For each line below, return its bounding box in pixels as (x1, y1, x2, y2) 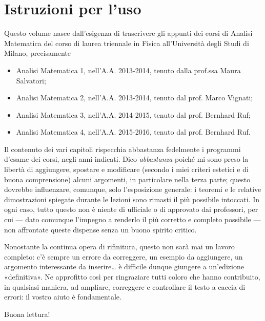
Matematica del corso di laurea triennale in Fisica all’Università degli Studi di (4, 37, 249, 48)
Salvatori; (16, 75, 46, 85)
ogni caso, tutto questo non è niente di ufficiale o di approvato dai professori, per (4, 204, 258, 215)
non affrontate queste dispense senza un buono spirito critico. (4, 224, 197, 234)
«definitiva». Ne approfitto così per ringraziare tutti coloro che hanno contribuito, (4, 271, 260, 282)
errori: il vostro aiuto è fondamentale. (4, 291, 121, 302)
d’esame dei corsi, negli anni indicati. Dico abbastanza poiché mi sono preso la (4, 154, 249, 164)
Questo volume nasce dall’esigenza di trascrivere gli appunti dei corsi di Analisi (4, 28, 253, 38)
